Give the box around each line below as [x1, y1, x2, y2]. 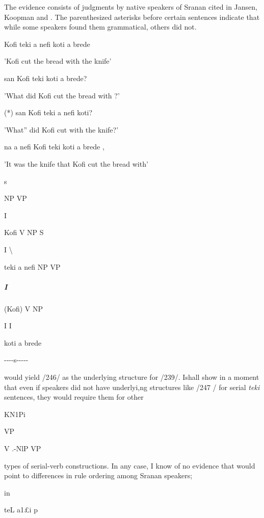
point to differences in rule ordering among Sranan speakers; [4, 470, 193, 481]
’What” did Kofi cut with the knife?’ [4, 124, 119, 135]
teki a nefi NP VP [4, 261, 61, 272]
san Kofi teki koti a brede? [4, 72, 87, 83]
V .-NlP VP [4, 443, 41, 453]
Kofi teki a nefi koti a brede [4, 38, 90, 49]
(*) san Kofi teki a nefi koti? [4, 107, 93, 118]
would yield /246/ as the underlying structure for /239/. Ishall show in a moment [4, 372, 259, 382]
